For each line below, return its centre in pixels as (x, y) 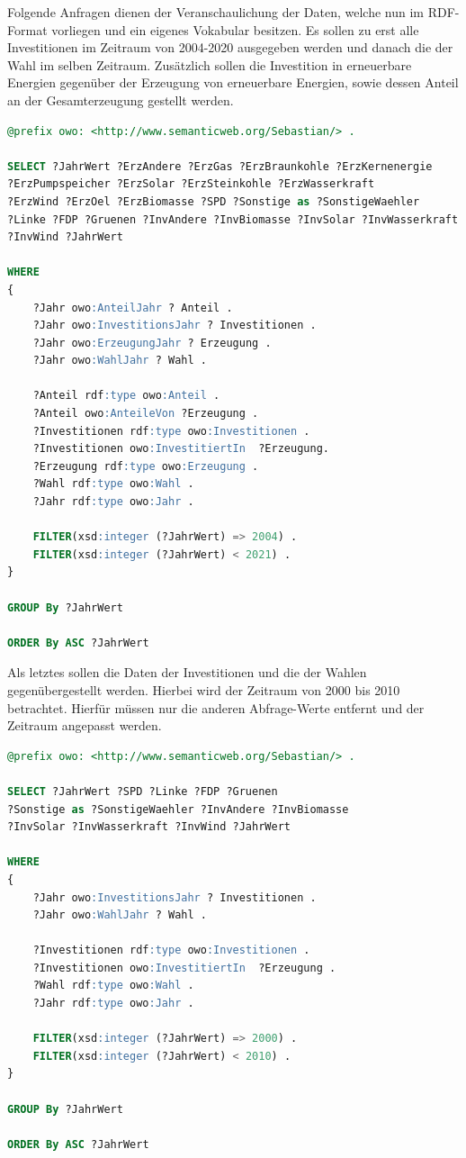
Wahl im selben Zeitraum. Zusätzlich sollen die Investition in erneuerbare (210, 64)
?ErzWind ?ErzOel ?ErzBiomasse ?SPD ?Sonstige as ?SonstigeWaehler (214, 201)
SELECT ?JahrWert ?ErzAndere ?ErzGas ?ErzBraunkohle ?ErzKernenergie (220, 166)
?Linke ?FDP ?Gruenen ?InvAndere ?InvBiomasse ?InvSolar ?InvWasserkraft (233, 219)
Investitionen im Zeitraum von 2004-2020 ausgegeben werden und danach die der (230, 47)
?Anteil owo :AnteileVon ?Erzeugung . (146, 414)
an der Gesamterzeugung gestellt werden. (121, 100)
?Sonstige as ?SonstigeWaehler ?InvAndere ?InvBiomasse (178, 809)
